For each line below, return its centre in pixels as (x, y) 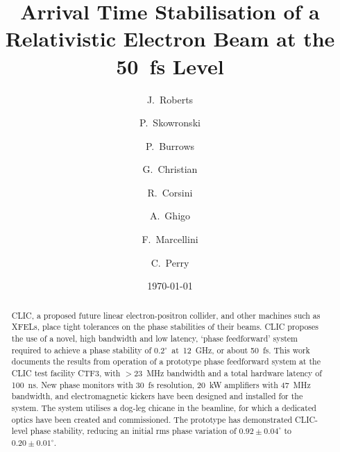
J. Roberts (170, 99)
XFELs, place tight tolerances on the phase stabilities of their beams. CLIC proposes (165, 327)
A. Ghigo (170, 216)
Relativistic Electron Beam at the (170, 39)
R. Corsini (170, 192)
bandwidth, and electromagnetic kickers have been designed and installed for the (157, 396)
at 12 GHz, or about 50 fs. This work (241, 350)
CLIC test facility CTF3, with (66, 373)
